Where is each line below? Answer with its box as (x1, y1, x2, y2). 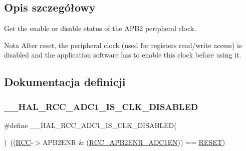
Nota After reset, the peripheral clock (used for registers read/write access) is (4, 39, 242, 50)
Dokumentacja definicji (4, 74, 126, 89)
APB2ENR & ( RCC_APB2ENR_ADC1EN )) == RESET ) (42, 136, 225, 147)
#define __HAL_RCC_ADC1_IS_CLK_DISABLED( (4, 119, 177, 130)
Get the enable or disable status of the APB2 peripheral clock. (4, 23, 196, 33)
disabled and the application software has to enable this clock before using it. (4, 49, 241, 60)
